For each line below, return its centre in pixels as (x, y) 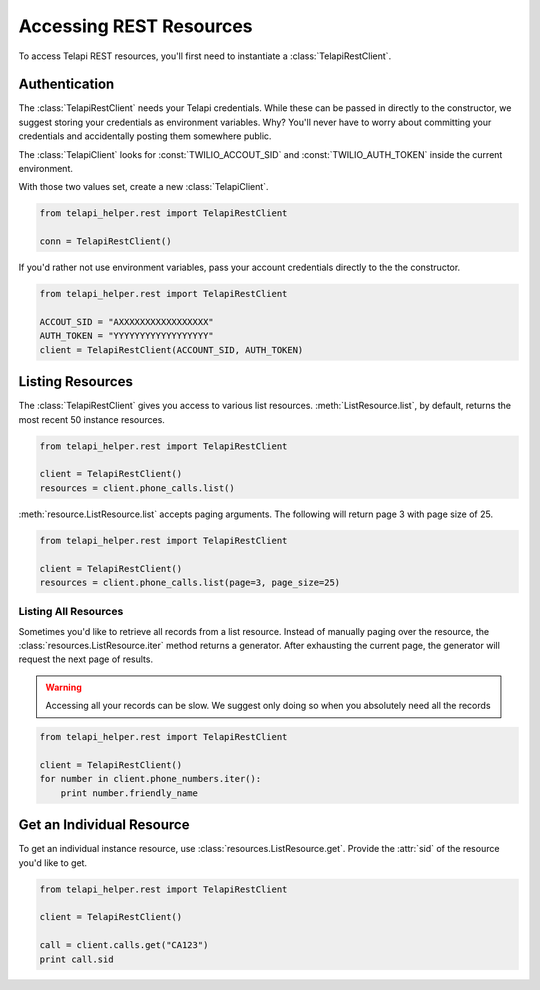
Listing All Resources (71, 612)
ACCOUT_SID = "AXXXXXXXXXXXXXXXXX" (126, 321)
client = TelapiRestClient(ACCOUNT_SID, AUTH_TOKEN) (171, 349)
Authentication (66, 84)
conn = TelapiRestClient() (105, 241)
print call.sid (76, 959)
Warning (63, 687)
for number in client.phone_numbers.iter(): (150, 779)
